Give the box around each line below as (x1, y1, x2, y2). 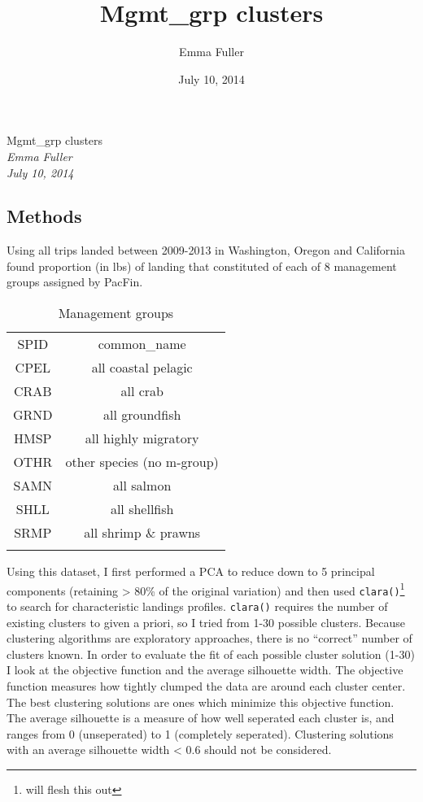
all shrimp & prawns (84, 523, 201, 543)
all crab (120, 381, 164, 401)
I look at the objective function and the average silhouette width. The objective (7, 661, 403, 678)
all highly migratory (85, 429, 199, 448)
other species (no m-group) (65, 452, 219, 472)
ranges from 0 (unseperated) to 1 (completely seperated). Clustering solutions (7, 725, 394, 742)
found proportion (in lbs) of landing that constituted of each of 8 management (7, 257, 397, 274)
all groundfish (103, 405, 181, 425)
